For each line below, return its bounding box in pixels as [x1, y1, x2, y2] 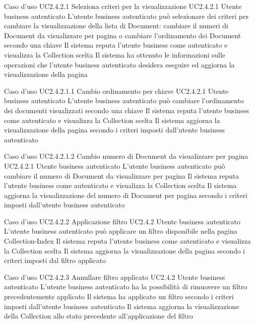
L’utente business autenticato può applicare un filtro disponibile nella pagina [4, 226, 238, 236]
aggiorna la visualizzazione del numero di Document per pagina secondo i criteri [4, 190, 248, 200]
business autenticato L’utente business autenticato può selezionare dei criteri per [4, 10, 249, 21]
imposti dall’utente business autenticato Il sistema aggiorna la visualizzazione [4, 301, 239, 311]
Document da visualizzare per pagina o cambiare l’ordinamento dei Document [4, 30, 241, 40]
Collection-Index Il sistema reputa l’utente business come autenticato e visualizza [4, 236, 251, 246]
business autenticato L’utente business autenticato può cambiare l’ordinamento [4, 95, 244, 106]
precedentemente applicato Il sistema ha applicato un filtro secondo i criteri [4, 291, 234, 302]
